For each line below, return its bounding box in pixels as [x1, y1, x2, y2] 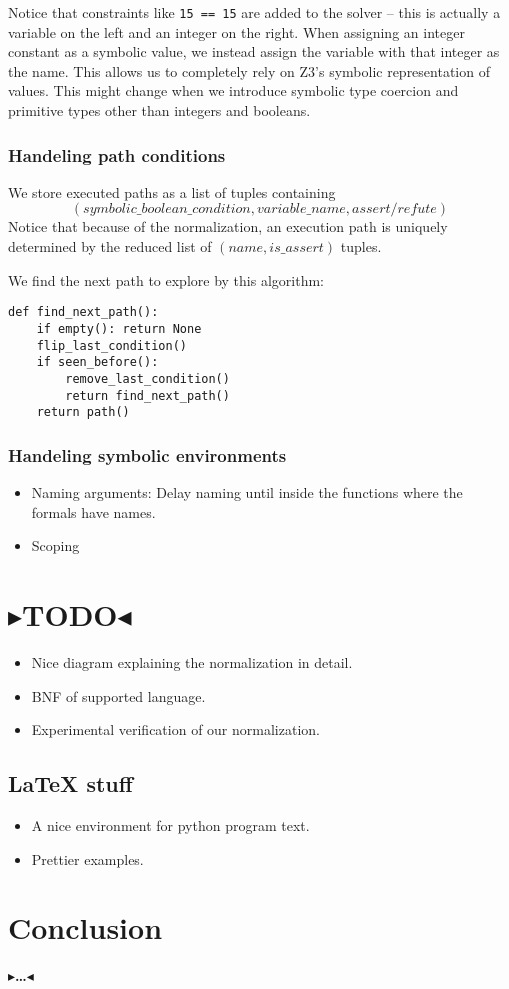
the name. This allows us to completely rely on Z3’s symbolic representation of [8, 60, 490, 81]
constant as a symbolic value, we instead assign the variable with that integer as [8, 41, 500, 62]
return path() [36, 405, 130, 420]
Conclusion [8, 907, 163, 948]
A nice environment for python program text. [31, 814, 310, 835]
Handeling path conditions [8, 142, 226, 167]
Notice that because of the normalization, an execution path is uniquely [8, 216, 448, 237]
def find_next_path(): [8, 305, 159, 320]
